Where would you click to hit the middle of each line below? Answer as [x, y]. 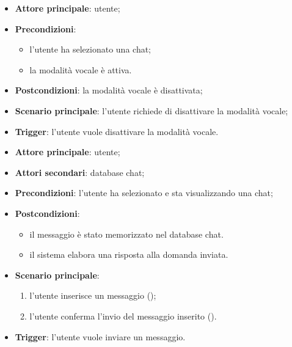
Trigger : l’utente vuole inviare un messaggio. [100, 336]
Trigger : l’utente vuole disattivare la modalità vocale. [117, 131]
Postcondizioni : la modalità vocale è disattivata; [109, 90]
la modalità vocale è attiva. [81, 69]
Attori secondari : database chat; [80, 172]
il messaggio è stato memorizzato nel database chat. [126, 234]
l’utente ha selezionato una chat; [90, 49]
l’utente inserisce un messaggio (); [93, 295]
